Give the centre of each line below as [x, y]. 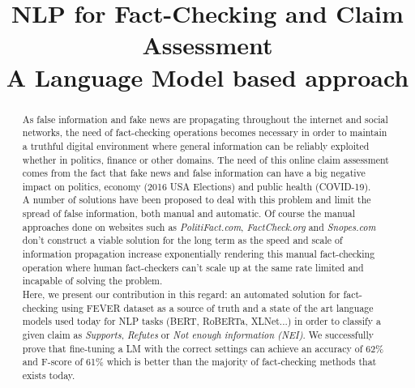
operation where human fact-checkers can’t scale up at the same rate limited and [193, 267]
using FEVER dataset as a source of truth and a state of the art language [217, 307]
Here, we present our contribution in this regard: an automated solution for [181, 294]
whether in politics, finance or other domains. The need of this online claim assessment [205, 159]
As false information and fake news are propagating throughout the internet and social [205, 119]
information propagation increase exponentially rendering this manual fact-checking [199, 254]
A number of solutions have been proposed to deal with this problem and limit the [197, 200]
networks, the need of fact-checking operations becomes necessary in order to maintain [205, 132]
